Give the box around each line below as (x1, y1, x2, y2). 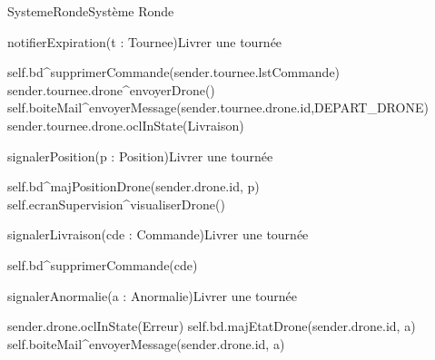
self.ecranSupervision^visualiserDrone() (7, 194, 225, 213)
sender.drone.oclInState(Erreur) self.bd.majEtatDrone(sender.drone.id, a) (7, 316, 416, 336)
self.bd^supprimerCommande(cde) (7, 255, 198, 274)
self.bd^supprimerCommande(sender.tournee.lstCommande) (7, 63, 341, 82)
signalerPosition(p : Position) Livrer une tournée (7, 146, 273, 165)
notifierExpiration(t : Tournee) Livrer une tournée (7, 32, 282, 51)
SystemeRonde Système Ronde (7, 2, 174, 20)
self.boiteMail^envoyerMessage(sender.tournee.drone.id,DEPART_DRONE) (7, 98, 429, 117)
